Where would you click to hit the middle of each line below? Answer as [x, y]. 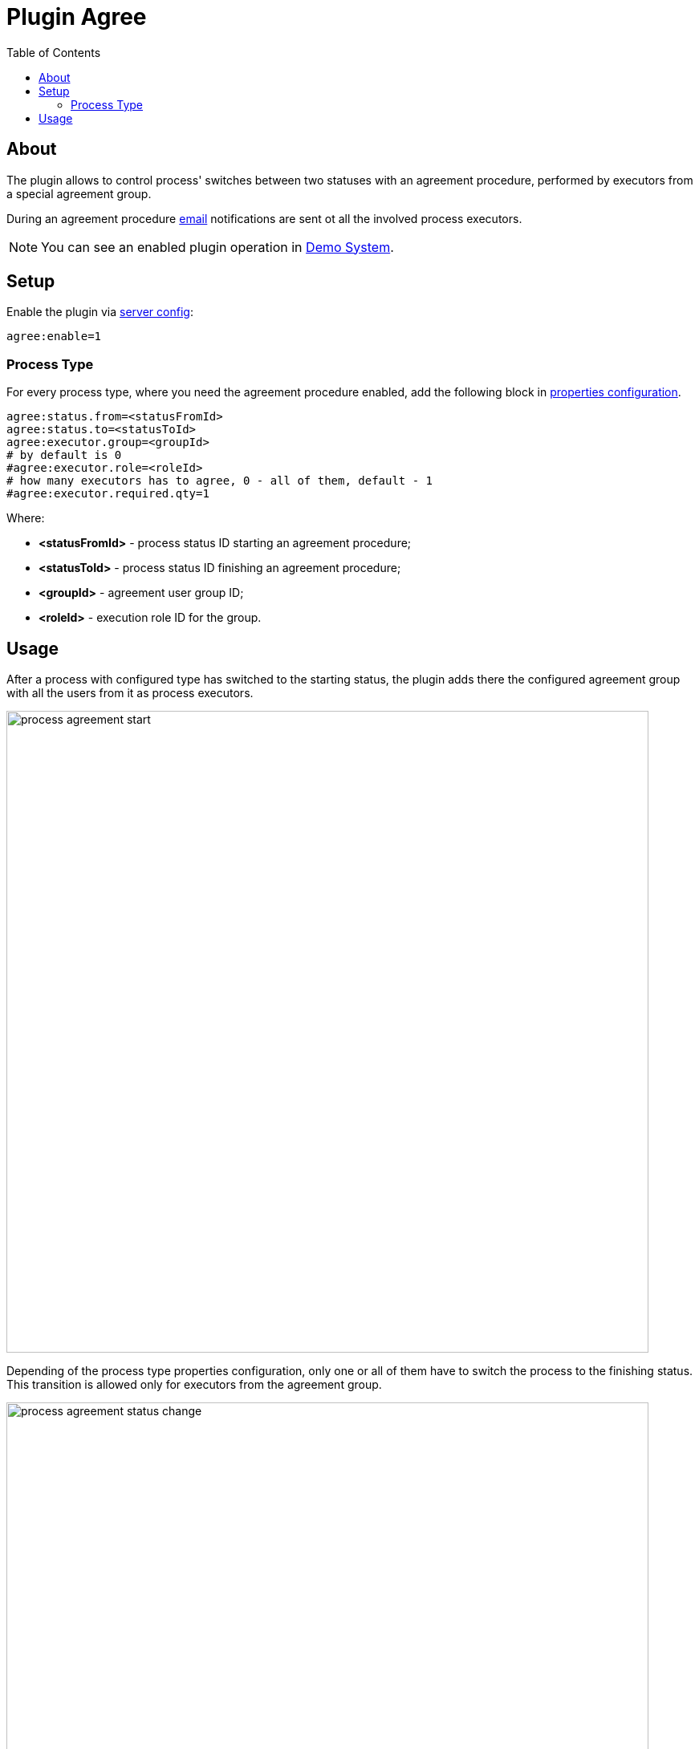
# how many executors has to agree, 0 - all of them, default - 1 [220, 481]
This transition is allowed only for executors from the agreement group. [194, 1385]
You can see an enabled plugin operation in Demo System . [217, 247]
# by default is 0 [64, 455]
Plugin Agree [77, 17]
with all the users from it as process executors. [130, 693]
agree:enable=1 [54, 337]
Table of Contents [54, 52]
